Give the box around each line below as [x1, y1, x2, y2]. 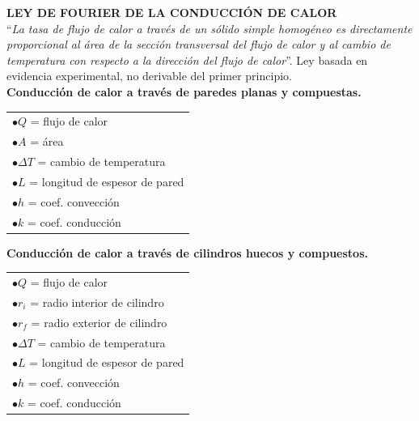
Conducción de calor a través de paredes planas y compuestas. [6, 83, 362, 100]
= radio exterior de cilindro [31, 313, 167, 330]
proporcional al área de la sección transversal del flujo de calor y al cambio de [6, 36, 391, 53]
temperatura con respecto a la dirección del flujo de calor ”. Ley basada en [6, 51, 368, 68]
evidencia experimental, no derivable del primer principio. [6, 67, 292, 84]
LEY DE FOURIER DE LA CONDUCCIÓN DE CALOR [6, 4, 337, 20]
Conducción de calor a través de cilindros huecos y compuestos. [6, 244, 368, 261]
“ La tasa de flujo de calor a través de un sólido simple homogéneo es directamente [6, 19, 413, 36]
